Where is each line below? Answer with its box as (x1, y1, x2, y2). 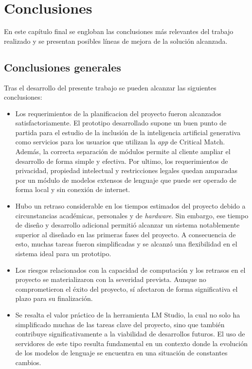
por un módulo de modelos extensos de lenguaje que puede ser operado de (15, 175, 236, 185)
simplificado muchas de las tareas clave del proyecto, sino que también (15, 319, 225, 329)
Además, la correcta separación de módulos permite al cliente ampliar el (15, 146, 231, 157)
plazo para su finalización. (15, 293, 93, 303)
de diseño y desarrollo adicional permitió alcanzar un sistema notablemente (15, 220, 240, 230)
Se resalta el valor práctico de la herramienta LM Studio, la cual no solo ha (15, 309, 240, 319)
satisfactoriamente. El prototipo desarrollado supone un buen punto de (15, 118, 227, 128)
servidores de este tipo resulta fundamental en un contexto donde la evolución (15, 338, 248, 348)
